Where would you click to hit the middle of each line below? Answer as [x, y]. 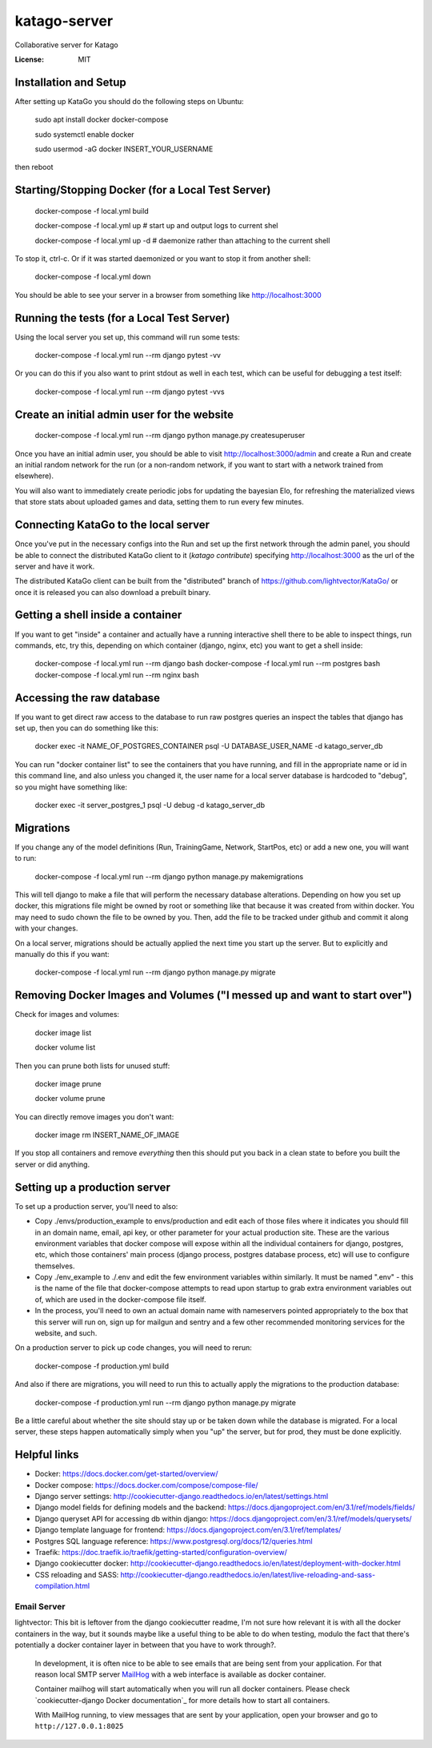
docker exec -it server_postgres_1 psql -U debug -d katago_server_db [150, 805]
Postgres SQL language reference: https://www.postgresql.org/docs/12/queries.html [174, 1541]
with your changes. [46, 928]
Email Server [40, 1606]
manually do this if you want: [62, 954]
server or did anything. [52, 1164]
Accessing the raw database [87, 698]
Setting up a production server [93, 1187]
